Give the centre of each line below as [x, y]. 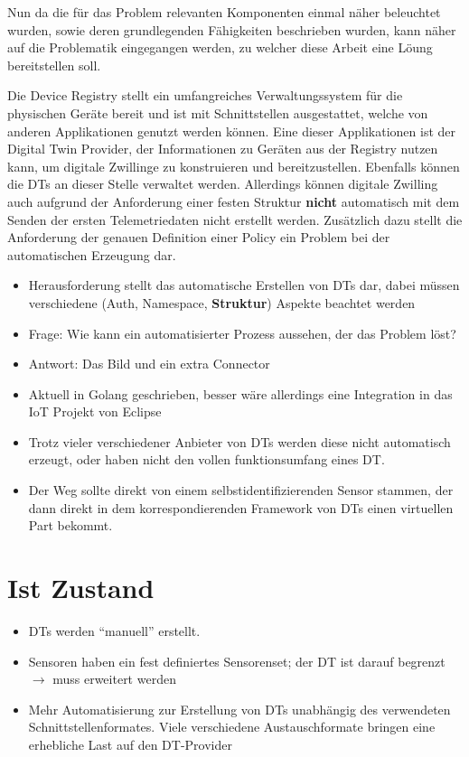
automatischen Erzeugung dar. [92, 254]
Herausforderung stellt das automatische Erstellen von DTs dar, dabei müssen [244, 285]
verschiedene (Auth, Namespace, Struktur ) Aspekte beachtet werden [222, 302]
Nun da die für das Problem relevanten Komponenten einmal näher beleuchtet [224, 12]
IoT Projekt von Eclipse [95, 411]
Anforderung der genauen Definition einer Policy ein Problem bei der [199, 237]
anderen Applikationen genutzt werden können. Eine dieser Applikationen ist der [232, 131]
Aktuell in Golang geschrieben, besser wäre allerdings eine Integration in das [240, 393]
